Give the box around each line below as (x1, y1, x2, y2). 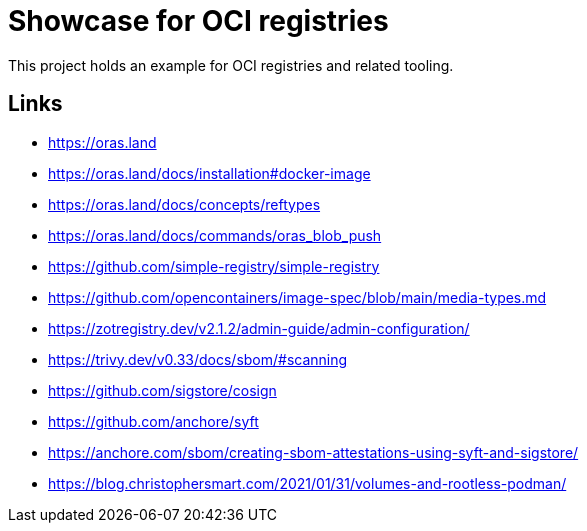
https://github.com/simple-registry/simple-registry (48, 257, 380, 275)
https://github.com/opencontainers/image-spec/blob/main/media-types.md (48, 288, 547, 306)
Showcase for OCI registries (8, 4, 389, 38)
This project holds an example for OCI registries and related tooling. (8, 56, 454, 74)
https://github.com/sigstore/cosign (48, 381, 277, 399)
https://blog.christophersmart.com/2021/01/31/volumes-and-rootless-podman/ (48, 474, 567, 492)
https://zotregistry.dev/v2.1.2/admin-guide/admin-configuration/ (48, 319, 470, 337)
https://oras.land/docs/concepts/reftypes (48, 195, 321, 213)
